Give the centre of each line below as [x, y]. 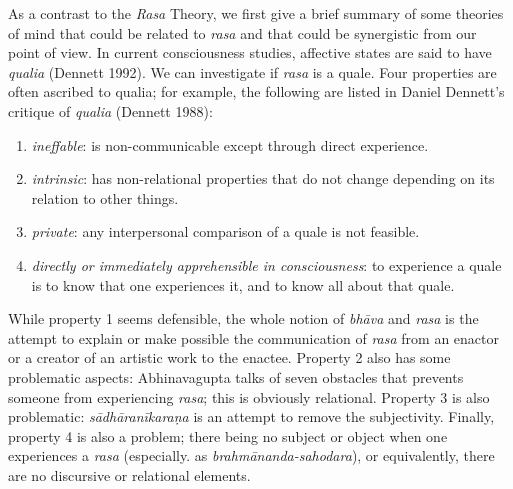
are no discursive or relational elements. [129, 474]
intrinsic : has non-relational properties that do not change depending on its [263, 178]
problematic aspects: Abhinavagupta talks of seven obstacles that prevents [236, 376]
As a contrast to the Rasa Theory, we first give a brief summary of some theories [256, 13]
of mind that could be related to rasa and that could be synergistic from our [242, 32]
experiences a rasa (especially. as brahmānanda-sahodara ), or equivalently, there [251, 455]
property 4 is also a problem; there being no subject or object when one [228, 435]
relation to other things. [105, 197]
